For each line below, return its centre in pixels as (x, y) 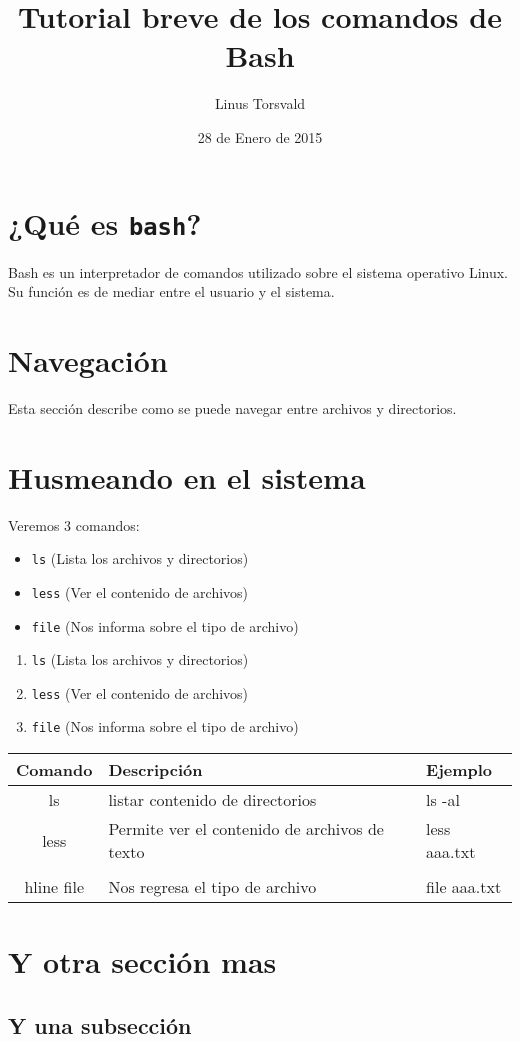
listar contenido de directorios (212, 800)
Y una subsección (100, 1024)
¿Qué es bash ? (105, 222)
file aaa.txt (464, 887)
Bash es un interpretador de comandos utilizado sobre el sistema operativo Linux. (258, 271)
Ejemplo (459, 770)
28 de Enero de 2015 (260, 136)
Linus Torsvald (260, 103)
